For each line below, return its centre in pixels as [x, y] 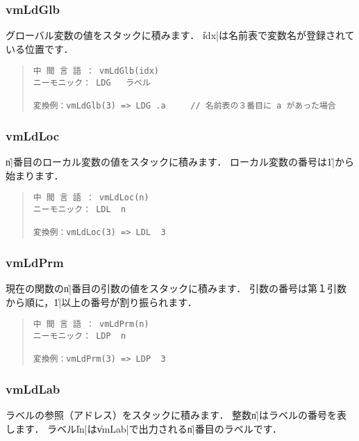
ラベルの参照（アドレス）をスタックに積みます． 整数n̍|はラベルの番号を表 [176, 415]
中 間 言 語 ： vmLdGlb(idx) [96, 71]
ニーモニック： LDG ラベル [92, 83]
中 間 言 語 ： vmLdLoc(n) [91, 198]
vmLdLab [33, 389]
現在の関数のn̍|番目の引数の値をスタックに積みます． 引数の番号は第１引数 [176, 288]
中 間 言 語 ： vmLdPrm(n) [91, 324]
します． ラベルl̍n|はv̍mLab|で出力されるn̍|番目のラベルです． [144, 428]
